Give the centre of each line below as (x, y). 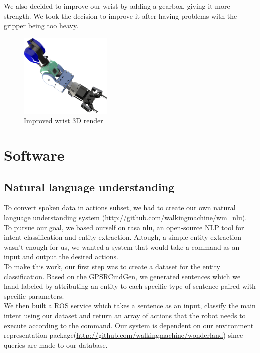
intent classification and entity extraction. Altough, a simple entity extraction (123, 237)
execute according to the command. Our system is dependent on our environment (129, 325)
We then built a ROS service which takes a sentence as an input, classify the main (130, 305)
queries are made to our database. (56, 344)
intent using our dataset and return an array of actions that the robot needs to (125, 315)
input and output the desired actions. (61, 256)
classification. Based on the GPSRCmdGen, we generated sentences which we (122, 276)
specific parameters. (34, 295)
